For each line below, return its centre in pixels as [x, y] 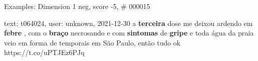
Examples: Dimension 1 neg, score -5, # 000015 [77, 6]
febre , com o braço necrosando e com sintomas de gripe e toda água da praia [129, 33]
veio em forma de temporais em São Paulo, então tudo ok [92, 42]
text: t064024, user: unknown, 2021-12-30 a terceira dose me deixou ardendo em [128, 23]
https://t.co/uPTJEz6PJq [44, 52]
